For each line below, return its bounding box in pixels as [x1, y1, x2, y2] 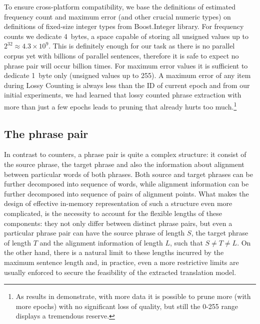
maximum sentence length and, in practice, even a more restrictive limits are [4, 256, 239, 267]
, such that [170, 237, 203, 247]
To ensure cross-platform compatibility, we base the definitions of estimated [4, 1, 235, 11]
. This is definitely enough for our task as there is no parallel [48, 40, 235, 51]
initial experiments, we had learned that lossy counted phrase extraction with [4, 89, 241, 100]
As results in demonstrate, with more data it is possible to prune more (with [15, 291, 251, 301]
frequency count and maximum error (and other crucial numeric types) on [4, 11, 231, 21]
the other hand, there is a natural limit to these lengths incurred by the [4, 247, 224, 257]
